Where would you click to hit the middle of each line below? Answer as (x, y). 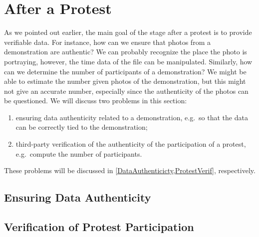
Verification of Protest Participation (99, 227)
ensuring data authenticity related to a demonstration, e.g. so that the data (132, 117)
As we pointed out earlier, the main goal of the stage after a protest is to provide (128, 32)
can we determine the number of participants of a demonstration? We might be (125, 71)
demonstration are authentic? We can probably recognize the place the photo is (126, 52)
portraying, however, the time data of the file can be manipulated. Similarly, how (128, 61)
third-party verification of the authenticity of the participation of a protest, (131, 144)
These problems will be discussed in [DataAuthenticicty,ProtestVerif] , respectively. (130, 170)
